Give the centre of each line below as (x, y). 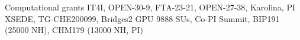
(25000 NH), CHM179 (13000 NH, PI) (74, 30)
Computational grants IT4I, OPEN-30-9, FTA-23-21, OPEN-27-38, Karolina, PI (150, 7)
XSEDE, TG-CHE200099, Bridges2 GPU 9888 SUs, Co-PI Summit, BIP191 (142, 18)
